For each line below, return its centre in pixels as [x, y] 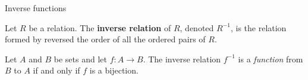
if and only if [56, 70]
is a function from [271, 59]
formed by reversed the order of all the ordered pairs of [105, 39]
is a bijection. [114, 70]
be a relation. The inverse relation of [100, 27]
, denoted [197, 27]
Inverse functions [36, 8]
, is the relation [258, 27]
